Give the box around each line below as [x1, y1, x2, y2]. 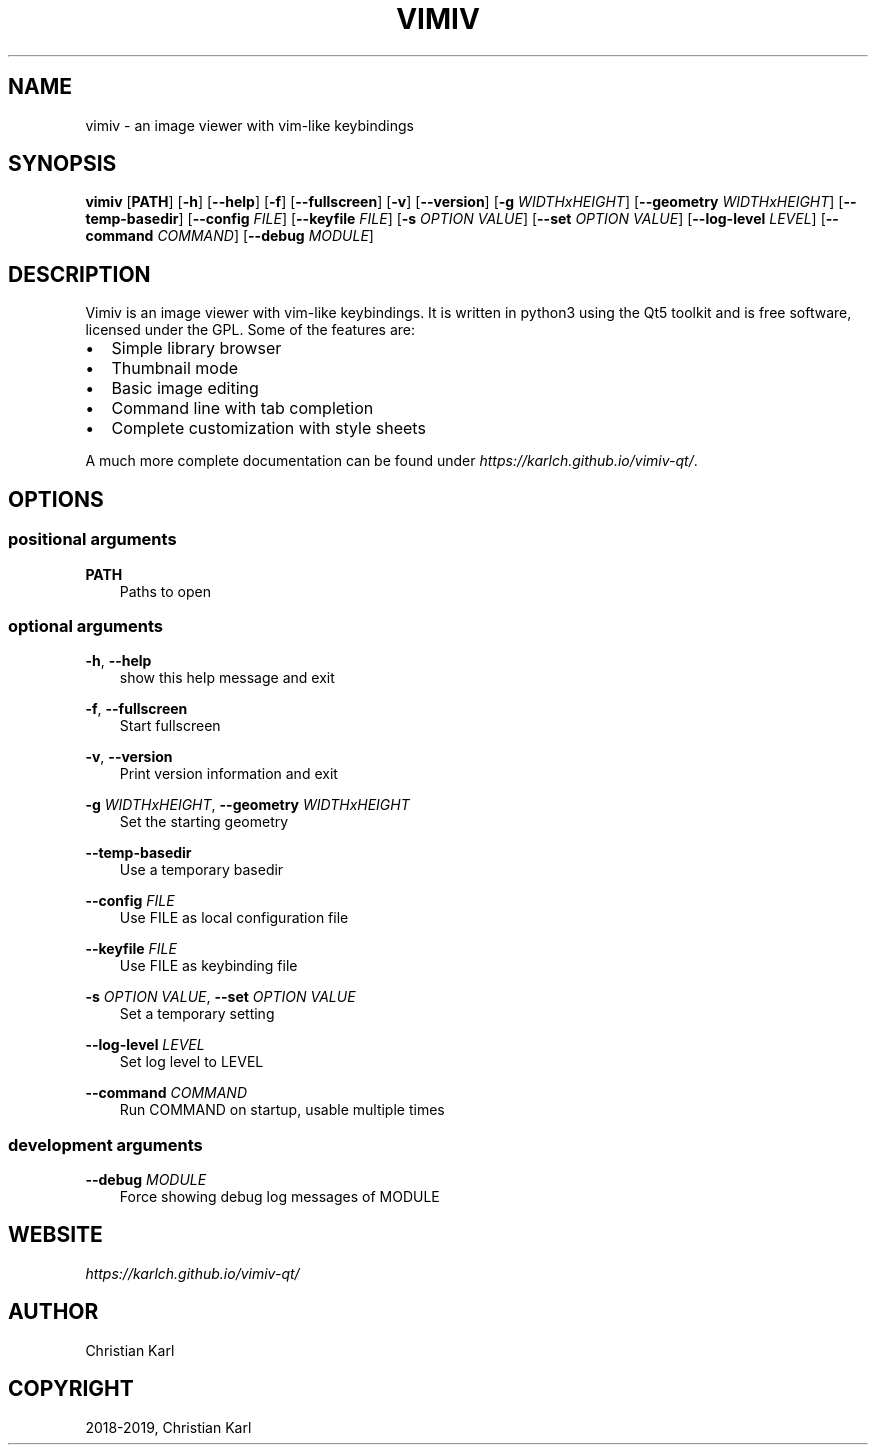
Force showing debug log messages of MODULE [119, 1188, 440, 1205]
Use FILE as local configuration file [119, 909, 349, 927]
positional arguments [8, 529, 177, 550]
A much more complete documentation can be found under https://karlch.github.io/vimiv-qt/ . [85, 452, 698, 470]
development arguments [8, 1134, 203, 1155]
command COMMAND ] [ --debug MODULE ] [85, 227, 374, 245]
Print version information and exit [119, 765, 338, 783]
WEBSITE [8, 1222, 103, 1248]
